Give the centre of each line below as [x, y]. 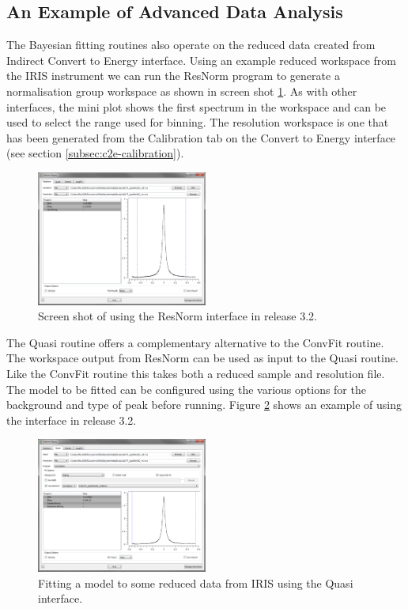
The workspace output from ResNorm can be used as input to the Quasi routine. [202, 358]
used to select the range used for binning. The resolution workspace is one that [198, 122]
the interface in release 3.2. [72, 420]
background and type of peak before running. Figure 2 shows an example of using [204, 405]
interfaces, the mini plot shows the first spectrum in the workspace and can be [196, 106]
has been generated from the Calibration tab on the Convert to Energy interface [201, 137]
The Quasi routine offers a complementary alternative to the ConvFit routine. [195, 342]
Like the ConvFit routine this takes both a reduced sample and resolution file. [196, 374]
